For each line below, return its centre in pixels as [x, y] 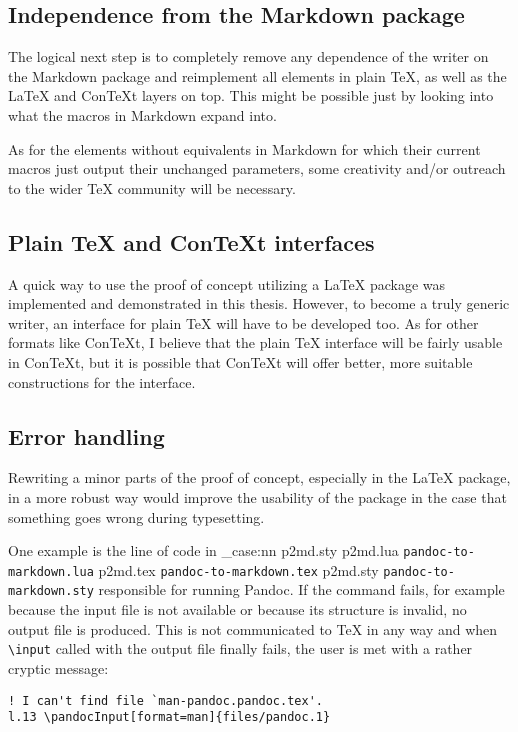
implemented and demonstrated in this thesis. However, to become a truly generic [259, 303]
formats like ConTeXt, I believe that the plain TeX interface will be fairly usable [255, 342]
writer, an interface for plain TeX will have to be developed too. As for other [243, 322]
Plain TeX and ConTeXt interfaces [191, 241]
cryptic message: [58, 667]
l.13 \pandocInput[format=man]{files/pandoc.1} [169, 717]
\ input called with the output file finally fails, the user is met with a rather [240, 648]
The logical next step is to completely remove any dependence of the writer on [248, 56]
